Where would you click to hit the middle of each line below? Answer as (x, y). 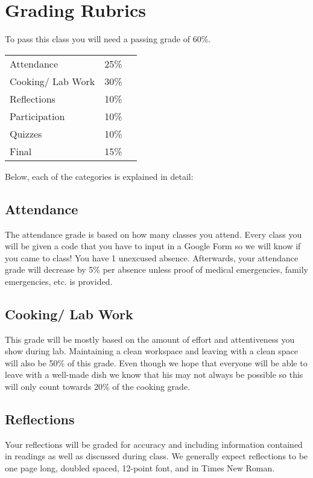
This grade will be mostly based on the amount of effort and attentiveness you (150, 339)
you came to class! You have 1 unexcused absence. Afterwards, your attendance (152, 257)
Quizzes (26, 133)
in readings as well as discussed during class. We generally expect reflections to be (156, 456)
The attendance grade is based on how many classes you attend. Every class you (153, 234)
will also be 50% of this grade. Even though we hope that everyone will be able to (156, 362)
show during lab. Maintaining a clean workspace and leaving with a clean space (152, 351)
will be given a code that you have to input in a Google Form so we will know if (153, 246)
